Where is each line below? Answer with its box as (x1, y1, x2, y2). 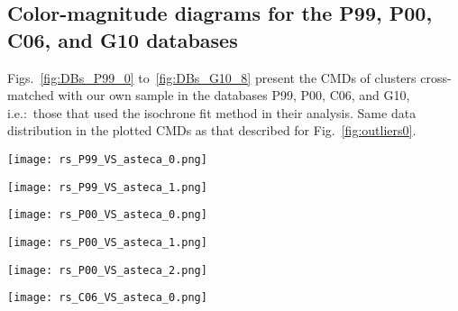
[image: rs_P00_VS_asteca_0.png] (7, 208, 207, 222)
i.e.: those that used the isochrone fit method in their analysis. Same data (7, 103, 417, 122)
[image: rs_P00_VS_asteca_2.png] (7, 263, 207, 277)
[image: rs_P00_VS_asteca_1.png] (7, 235, 207, 249)
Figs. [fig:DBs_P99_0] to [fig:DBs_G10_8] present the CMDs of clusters (7, 68, 417, 87)
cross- (420, 68, 452, 87)
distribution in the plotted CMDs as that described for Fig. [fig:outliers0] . (7, 121, 417, 140)
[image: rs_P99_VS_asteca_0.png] (7, 152, 207, 166)
